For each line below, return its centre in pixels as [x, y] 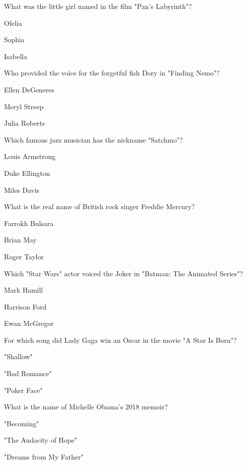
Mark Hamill [24, 290]
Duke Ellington [27, 173]
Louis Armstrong [30, 156]
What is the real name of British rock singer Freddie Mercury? [99, 206]
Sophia [14, 39]
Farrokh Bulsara [29, 223]
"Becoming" [22, 423]
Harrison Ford [25, 306]
